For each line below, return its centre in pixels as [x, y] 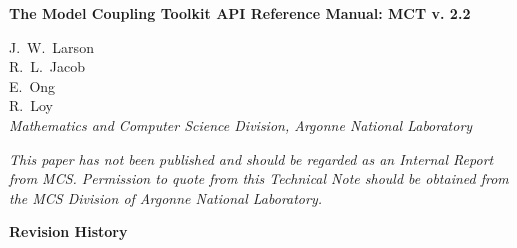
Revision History [68, 231]
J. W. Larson [51, 46]
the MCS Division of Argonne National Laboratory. [166, 197]
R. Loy [31, 105]
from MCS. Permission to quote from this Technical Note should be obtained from [259, 178]
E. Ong [32, 85]
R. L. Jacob [47, 66]
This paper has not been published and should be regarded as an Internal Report [251, 158]
